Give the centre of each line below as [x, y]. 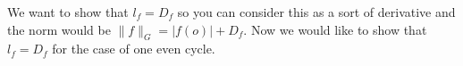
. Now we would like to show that [335, 29]
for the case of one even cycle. [134, 49]
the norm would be [59, 29]
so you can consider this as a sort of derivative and [316, 12]
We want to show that [68, 12]
